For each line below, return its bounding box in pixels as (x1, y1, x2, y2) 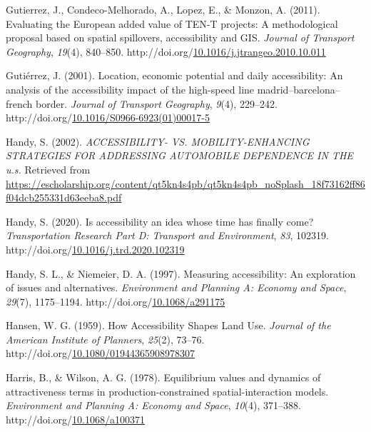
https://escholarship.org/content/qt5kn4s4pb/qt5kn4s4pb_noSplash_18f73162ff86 (6, 176, 365, 191)
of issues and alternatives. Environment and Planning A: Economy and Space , (6, 280, 347, 295)
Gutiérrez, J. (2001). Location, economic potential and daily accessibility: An (6, 68, 343, 83)
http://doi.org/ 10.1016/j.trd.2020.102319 (6, 241, 185, 256)
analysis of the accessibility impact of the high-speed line (6, 81, 255, 96)
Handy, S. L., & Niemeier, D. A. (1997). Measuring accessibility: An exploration (6, 266, 356, 281)
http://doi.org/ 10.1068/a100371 (6, 411, 145, 426)
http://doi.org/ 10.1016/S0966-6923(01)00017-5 (6, 110, 210, 125)
